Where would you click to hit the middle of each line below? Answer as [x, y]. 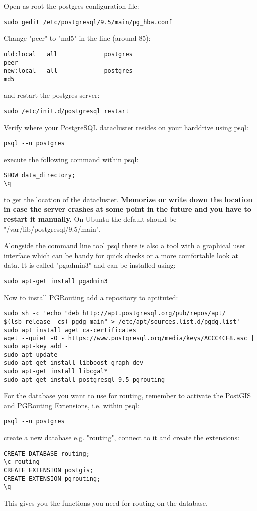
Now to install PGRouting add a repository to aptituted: [91, 297]
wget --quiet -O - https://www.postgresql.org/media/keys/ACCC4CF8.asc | [129, 338]
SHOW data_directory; [40, 175]
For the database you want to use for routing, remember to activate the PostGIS [128, 396]
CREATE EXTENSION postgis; [49, 470]
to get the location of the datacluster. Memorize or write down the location [128, 199]
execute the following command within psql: [71, 159]
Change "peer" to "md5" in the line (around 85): [77, 38]
